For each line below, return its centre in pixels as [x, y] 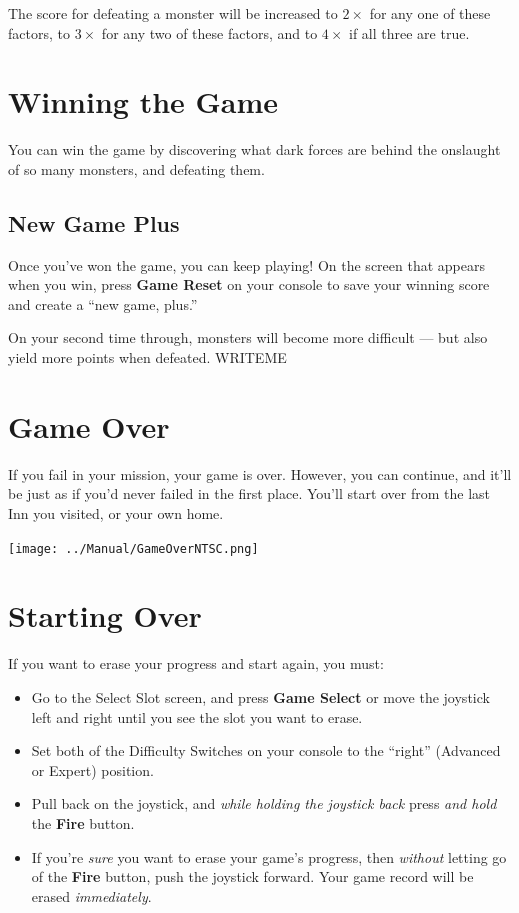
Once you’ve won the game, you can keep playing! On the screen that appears [246, 264]
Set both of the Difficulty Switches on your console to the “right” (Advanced [266, 750]
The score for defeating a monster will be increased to [173, 13]
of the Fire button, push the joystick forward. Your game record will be [252, 876]
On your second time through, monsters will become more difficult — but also [248, 337]
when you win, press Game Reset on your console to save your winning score [249, 284]
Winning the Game [143, 101]
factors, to [39, 32]
